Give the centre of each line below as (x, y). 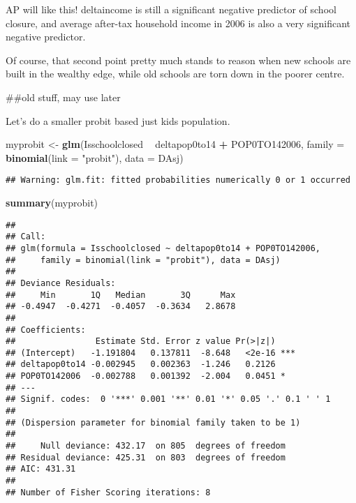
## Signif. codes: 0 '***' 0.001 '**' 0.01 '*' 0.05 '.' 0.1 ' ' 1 (168, 399)
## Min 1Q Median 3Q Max (121, 295)
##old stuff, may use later (63, 97)
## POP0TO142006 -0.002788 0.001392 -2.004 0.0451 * (146, 376)
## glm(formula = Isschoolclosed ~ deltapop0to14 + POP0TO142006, (163, 248)
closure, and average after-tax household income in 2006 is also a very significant (178, 23)
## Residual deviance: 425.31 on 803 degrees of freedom (146, 457)
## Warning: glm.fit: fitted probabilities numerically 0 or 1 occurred (178, 180)
